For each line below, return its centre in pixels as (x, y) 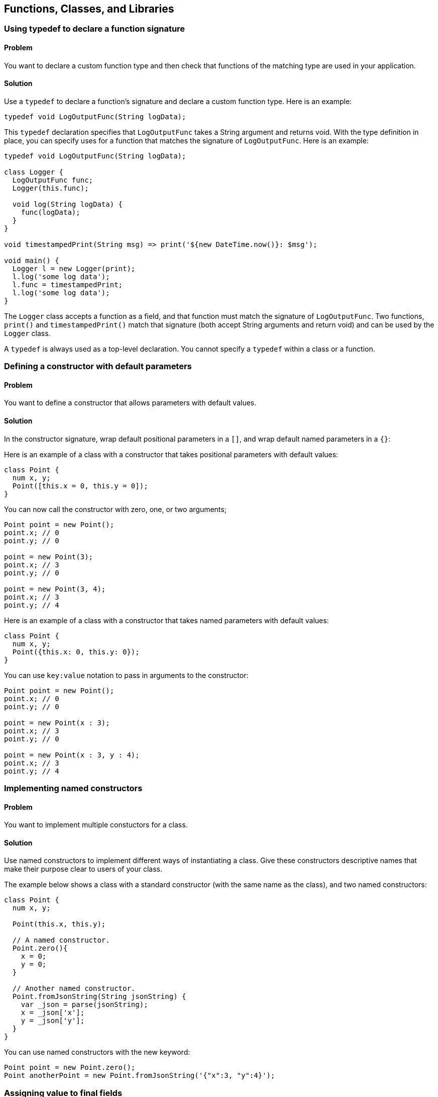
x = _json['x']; (53, 1013)
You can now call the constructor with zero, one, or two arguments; (115, 509)
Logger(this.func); (50, 188)
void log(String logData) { (68, 204)
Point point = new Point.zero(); (70, 1068)
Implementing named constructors (73, 788)
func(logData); (50, 212)
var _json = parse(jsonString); (84, 1005)
